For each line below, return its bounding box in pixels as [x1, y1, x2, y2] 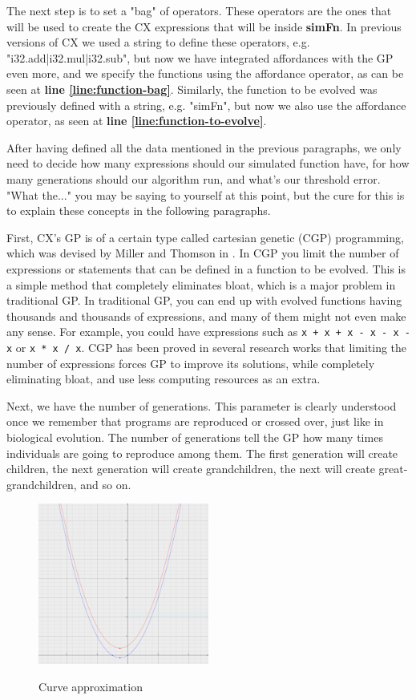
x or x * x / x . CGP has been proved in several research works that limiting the [6, 338, 407, 355]
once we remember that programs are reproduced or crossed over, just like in [6, 413, 384, 430]
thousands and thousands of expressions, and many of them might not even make [6, 307, 406, 324]
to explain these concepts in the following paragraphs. [6, 202, 271, 219]
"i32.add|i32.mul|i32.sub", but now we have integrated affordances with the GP [6, 49, 394, 66]
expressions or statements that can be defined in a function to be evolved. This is [6, 260, 406, 277]
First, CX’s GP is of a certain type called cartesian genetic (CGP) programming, [6, 229, 404, 245]
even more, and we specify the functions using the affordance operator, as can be [6, 65, 404, 82]
